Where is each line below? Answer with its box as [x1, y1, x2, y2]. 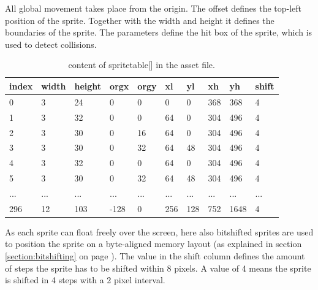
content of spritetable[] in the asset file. [68, 58, 215, 71]
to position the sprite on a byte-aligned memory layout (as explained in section [5, 237, 302, 250]
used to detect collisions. [5, 37, 97, 50]
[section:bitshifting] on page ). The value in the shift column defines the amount [5, 250, 305, 262]
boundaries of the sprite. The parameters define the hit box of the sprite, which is [5, 26, 312, 39]
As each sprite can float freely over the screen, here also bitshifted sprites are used [5, 225, 314, 238]
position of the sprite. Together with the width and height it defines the [5, 13, 274, 26]
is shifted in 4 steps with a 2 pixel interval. [5, 273, 165, 286]
